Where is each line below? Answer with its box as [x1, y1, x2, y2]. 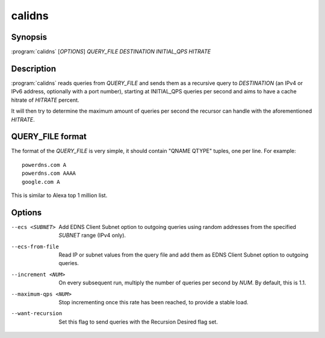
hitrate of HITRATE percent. [11, 96, 79, 104]
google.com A [22, 178, 60, 185]
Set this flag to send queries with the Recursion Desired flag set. [58, 318, 218, 325]
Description [11, 63, 57, 74]
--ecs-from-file [11, 243, 60, 250]
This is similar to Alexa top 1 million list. [11, 192, 108, 199]
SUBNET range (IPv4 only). [58, 232, 126, 239]
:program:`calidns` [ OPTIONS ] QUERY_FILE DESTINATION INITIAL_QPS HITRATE [11, 48, 211, 55]
